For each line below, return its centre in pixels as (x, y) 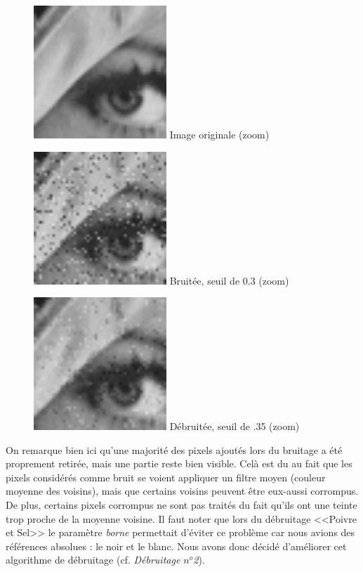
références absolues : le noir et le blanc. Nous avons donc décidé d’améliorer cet (176, 546)
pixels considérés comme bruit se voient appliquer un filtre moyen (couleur (166, 477)
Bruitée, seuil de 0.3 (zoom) (229, 280)
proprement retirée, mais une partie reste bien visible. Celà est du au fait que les (179, 463)
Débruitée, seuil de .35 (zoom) (235, 426)
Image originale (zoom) (219, 134)
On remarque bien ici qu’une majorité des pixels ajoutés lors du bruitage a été (174, 449)
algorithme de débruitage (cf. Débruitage (93, 560)
